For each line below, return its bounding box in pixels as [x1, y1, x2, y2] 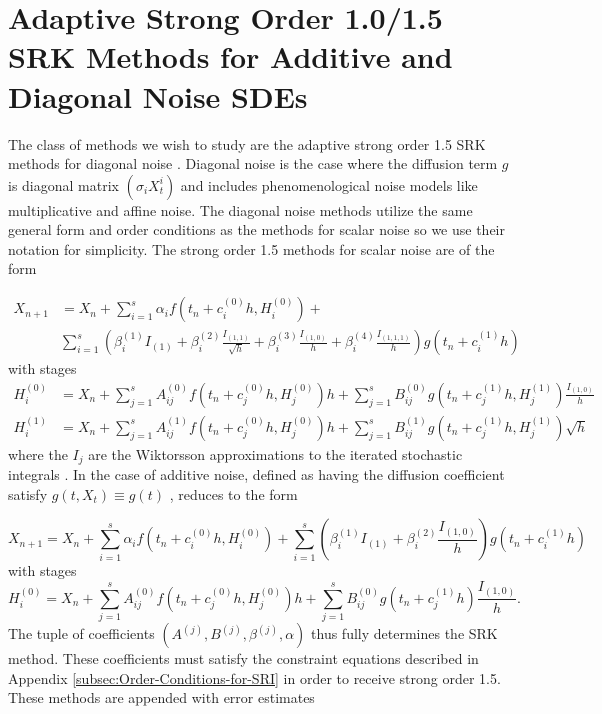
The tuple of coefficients [8, 623, 155, 644]
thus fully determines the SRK [311, 623, 498, 644]
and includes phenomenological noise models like [180, 174, 478, 195]
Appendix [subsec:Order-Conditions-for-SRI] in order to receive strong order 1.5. [8, 667, 501, 688]
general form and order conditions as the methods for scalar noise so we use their [8, 219, 505, 240]
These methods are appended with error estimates [8, 687, 315, 708]
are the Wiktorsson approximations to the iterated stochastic [88, 443, 463, 464]
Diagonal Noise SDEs [8, 75, 308, 116]
